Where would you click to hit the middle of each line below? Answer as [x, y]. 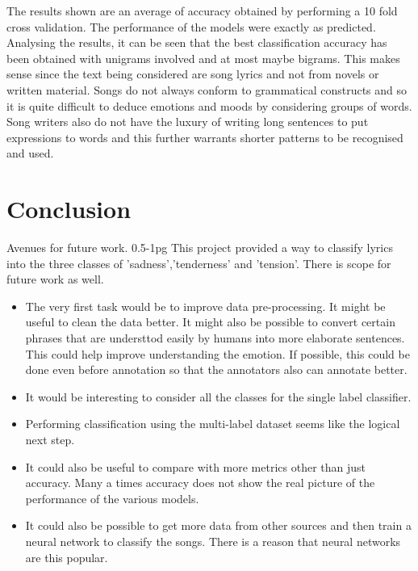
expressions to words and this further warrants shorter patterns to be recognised [205, 137]
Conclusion [69, 209]
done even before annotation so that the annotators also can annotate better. [216, 369]
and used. [30, 153]
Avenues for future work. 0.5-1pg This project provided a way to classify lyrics [200, 248]
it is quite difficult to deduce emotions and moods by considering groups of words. [209, 105]
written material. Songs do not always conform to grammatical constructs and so [207, 89]
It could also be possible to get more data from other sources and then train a [218, 525]
